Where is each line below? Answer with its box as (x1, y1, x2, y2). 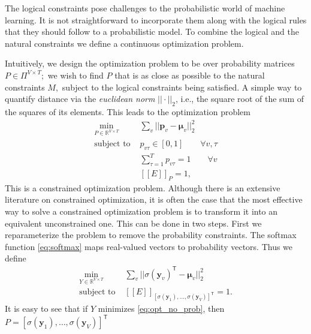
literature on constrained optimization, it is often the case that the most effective (5, 193, 303, 206)
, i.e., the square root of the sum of (175, 92, 304, 105)
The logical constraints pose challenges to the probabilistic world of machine (5, 2, 285, 14)
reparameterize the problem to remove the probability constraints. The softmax (5, 228, 297, 241)
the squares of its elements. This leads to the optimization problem (5, 105, 251, 118)
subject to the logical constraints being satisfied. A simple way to (62, 80, 302, 93)
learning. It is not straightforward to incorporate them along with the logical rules (5, 13, 307, 26)
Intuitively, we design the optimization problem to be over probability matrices (5, 57, 295, 70)
